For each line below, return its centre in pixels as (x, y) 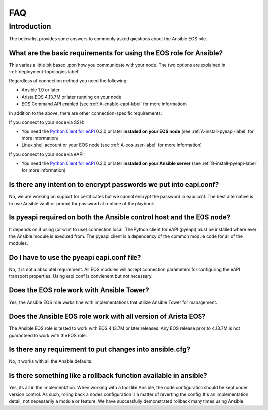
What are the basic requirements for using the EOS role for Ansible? (116, 53)
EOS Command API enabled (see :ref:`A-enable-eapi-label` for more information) (104, 104)
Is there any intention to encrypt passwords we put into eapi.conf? (114, 184)
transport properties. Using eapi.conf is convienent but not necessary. (81, 276)
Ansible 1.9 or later (40, 90)
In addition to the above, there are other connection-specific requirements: (86, 113)
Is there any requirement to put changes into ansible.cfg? (100, 349)
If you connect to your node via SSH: (47, 122)
